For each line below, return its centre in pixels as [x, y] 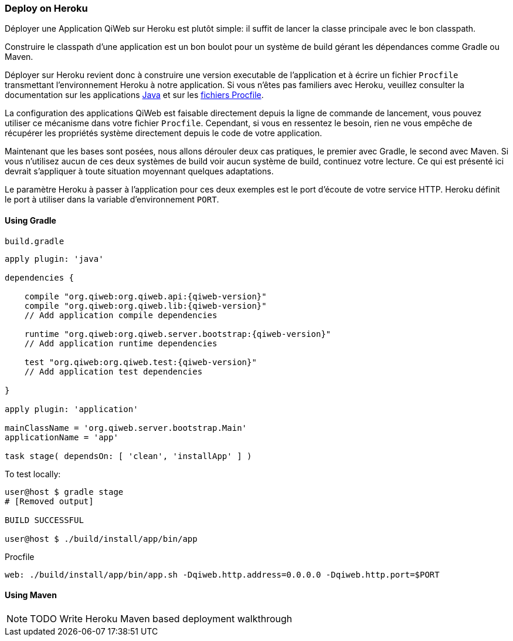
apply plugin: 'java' [54, 259]
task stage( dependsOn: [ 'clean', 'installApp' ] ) [128, 456]
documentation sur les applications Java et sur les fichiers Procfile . [134, 95]
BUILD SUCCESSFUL [44, 520]
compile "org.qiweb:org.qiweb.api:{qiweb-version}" [145, 296]
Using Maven [31, 595]
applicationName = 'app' [62, 437]
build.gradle [35, 241]
